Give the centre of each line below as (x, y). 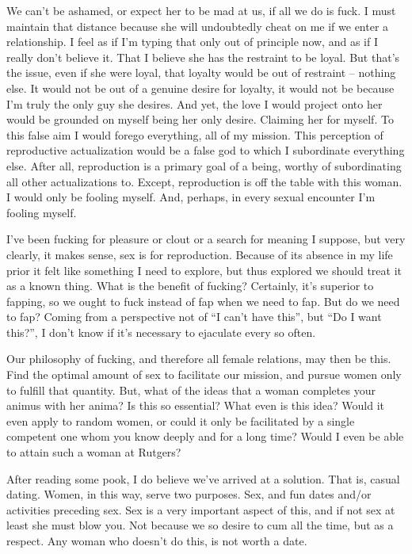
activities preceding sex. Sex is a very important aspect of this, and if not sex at (201, 509)
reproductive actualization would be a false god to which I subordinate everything (206, 150)
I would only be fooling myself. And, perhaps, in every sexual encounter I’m (191, 197)
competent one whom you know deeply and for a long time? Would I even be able (205, 436)
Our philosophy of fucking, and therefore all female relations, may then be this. (199, 359)
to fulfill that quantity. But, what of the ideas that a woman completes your (191, 390)
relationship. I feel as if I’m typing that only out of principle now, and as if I (192, 42)
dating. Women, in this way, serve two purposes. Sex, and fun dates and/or (189, 494)
